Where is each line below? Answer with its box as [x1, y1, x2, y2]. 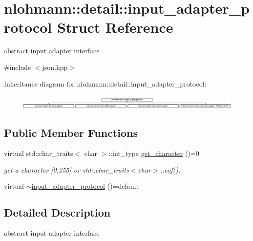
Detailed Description [4, 205, 111, 220]
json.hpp [42, 62, 68, 72]
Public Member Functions [4, 125, 138, 140]
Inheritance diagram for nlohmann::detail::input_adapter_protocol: [4, 78, 207, 88]
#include [4, 62, 31, 72]
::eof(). [160, 164, 181, 175]
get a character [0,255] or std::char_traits [4, 164, 129, 175]
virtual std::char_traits [4, 148, 73, 158]
